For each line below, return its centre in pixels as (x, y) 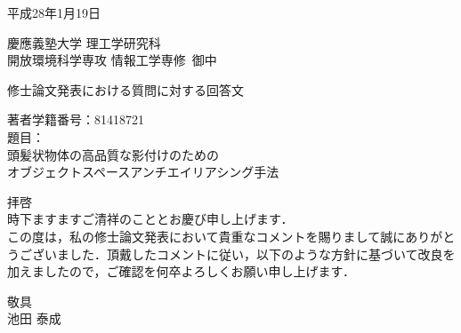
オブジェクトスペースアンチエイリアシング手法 (143, 172)
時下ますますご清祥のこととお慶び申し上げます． (150, 219)
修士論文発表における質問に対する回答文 (125, 89)
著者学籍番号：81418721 (76, 119)
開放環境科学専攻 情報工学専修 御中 (112, 60)
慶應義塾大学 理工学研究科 (84, 42)
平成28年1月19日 (54, 12)
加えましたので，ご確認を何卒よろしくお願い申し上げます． (181, 271)
